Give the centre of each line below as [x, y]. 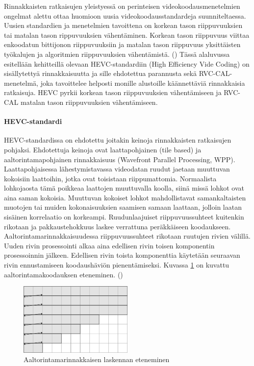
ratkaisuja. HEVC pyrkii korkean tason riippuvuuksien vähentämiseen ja [113, 92]
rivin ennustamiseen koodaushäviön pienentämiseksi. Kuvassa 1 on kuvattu [117, 265]
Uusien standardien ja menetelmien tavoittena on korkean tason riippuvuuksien [123, 25]
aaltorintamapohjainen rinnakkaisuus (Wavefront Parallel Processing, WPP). [120, 159]
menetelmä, [21, 83]
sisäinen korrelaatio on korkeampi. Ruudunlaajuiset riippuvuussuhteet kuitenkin [124, 217]
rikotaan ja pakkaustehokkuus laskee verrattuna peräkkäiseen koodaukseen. [117, 226]
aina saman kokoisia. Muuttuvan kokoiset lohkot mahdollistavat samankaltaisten [125, 197]
